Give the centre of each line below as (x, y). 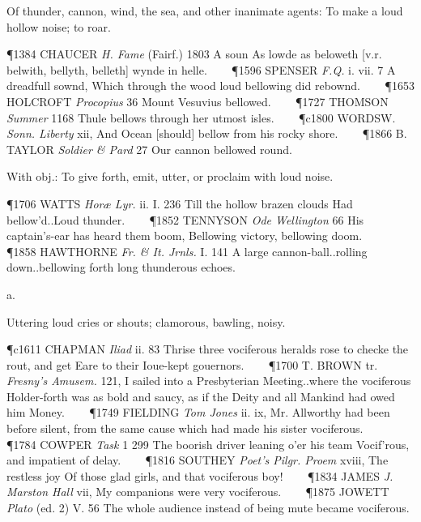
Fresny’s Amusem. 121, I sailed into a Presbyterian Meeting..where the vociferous (209, 381)
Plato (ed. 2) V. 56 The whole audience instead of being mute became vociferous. (208, 508)
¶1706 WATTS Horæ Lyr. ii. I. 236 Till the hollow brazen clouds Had (180, 203)
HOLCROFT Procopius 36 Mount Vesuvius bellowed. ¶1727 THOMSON (198, 101)
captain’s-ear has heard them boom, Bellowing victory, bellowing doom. (185, 235)
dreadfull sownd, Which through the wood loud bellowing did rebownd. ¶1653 (210, 86)
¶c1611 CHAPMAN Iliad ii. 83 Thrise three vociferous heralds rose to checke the (208, 349)
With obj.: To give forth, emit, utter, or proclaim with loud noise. (170, 176)
